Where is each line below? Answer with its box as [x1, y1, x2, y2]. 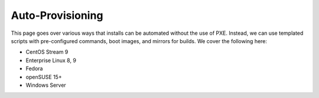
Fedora [25, 65, 43, 72]
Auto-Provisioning [11, 9, 103, 22]
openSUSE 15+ [25, 73, 62, 80]
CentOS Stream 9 [25, 48, 69, 55]
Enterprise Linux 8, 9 [25, 57, 77, 64]
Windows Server [25, 81, 66, 89]
